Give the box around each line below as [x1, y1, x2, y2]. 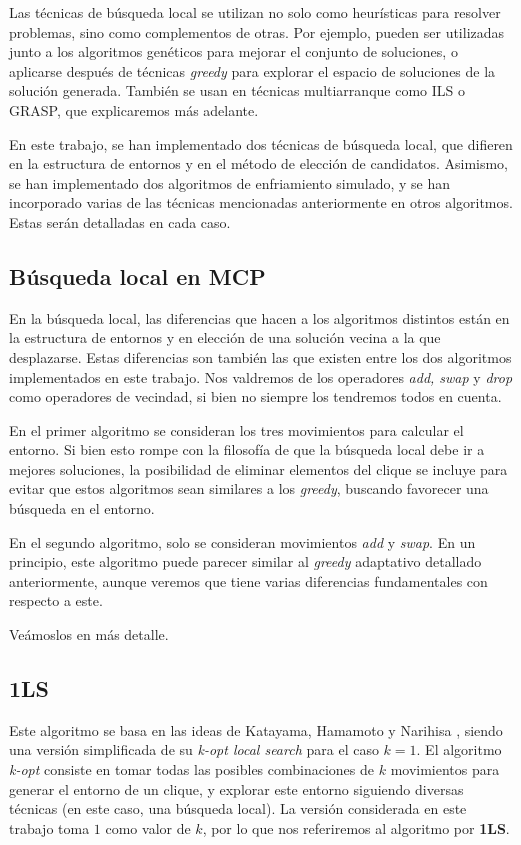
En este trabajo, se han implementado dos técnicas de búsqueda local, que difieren [9, 133, 513, 154]
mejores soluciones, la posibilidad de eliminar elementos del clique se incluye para [9, 458, 508, 479]
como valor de [105, 817, 191, 838]
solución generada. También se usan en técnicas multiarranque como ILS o [9, 80, 465, 101]
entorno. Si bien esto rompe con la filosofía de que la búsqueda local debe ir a [9, 439, 485, 460]
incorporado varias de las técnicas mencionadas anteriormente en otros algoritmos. [9, 192, 513, 213]
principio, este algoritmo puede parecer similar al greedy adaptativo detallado [9, 551, 482, 572]
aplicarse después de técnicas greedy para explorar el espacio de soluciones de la [9, 60, 496, 81]
